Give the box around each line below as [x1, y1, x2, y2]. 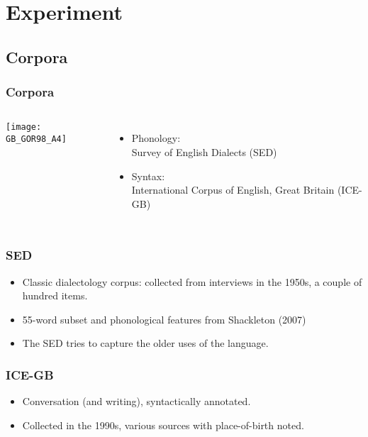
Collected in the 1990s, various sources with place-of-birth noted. [22, 417, 304, 432]
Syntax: [131, 168, 165, 183]
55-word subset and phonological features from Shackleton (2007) [22, 311, 306, 326]
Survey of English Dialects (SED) [131, 144, 277, 159]
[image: [6, 122, 42, 133]
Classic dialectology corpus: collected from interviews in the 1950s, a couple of [22, 274, 362, 289]
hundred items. [22, 288, 88, 303]
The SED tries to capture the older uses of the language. [22, 336, 269, 350]
